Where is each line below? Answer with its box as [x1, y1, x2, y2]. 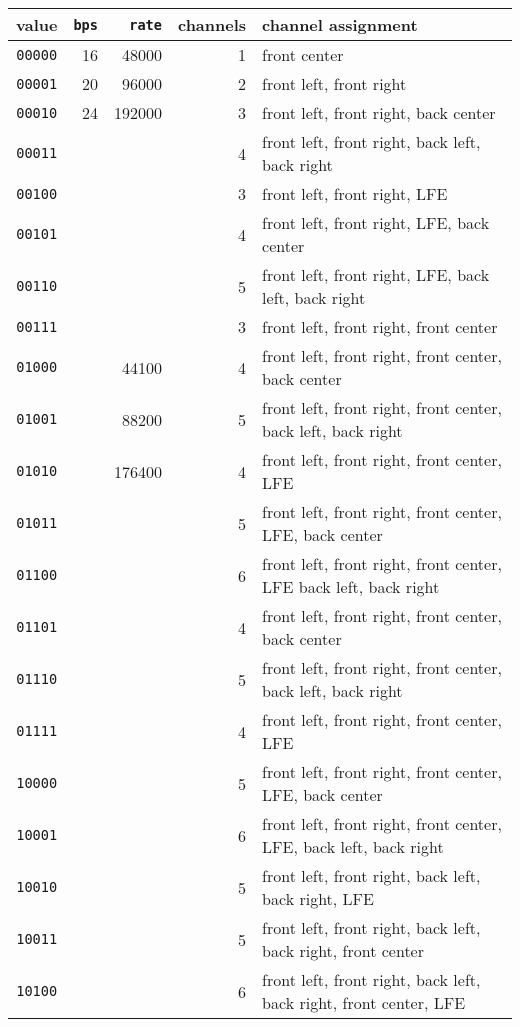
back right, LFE [262, 887, 374, 910]
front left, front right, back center [262, 101, 496, 124]
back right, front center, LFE [262, 991, 466, 1014]
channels [177, 13, 247, 36]
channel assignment [262, 13, 418, 36]
